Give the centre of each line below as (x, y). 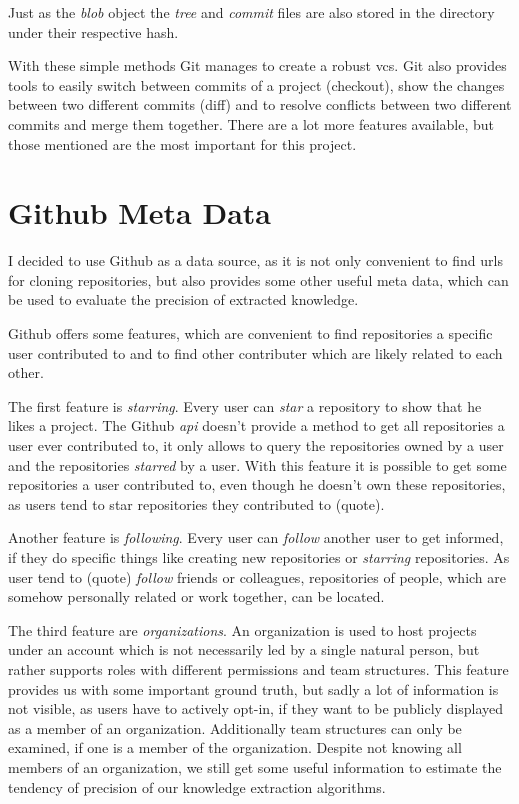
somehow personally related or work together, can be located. (196, 596)
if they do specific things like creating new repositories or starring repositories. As (259, 557)
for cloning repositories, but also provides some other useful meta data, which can (258, 279)
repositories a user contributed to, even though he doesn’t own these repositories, (257, 484)
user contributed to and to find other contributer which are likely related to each (255, 352)
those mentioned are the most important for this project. (182, 143)
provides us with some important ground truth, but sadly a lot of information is (253, 688)
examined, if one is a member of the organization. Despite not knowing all (235, 747)
